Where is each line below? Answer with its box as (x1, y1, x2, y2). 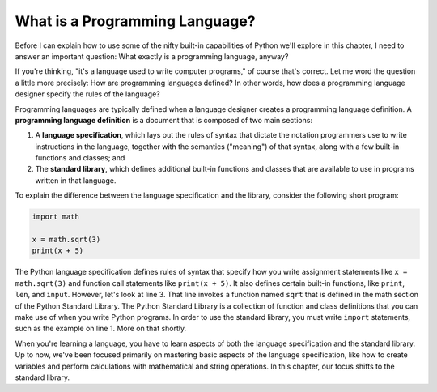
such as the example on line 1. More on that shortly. (15, 324, 187, 334)
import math (32, 212, 80, 222)
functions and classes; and (35, 153, 125, 163)
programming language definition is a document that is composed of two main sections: (15, 115, 313, 125)
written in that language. (35, 175, 117, 185)
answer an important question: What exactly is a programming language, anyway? (15, 51, 289, 61)
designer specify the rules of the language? (15, 89, 161, 99)
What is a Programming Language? (15, 12, 256, 30)
